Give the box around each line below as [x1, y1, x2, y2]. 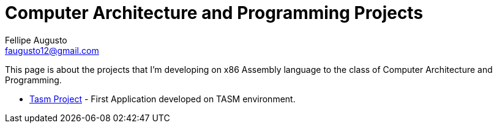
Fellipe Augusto [5, 34, 67, 45]
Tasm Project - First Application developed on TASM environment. [29, 93, 296, 104]
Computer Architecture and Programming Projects [5, 2, 424, 23]
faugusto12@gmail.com [5, 45, 99, 56]
